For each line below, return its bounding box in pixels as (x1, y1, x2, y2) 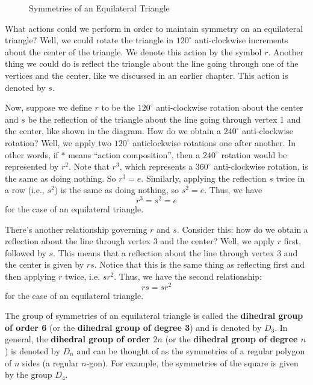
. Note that (68, 160, 110, 173)
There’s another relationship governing (5, 223, 147, 235)
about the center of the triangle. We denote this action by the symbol (5, 45, 262, 58)
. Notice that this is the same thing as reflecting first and (94, 258, 305, 271)
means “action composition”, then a (68, 148, 200, 161)
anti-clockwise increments (194, 34, 288, 46)
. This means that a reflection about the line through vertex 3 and (53, 246, 298, 259)
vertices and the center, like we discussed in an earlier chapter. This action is (5, 69, 288, 81)
